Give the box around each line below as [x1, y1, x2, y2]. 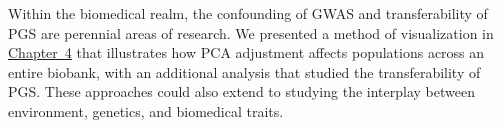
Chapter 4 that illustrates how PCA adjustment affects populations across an [8, 42, 485, 63]
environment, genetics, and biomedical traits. [8, 100, 284, 121]
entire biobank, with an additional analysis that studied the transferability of [8, 61, 481, 82]
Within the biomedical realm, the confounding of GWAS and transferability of [8, 3, 488, 23]
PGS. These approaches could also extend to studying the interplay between [8, 81, 475, 102]
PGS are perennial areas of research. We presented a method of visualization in [8, 22, 494, 43]
